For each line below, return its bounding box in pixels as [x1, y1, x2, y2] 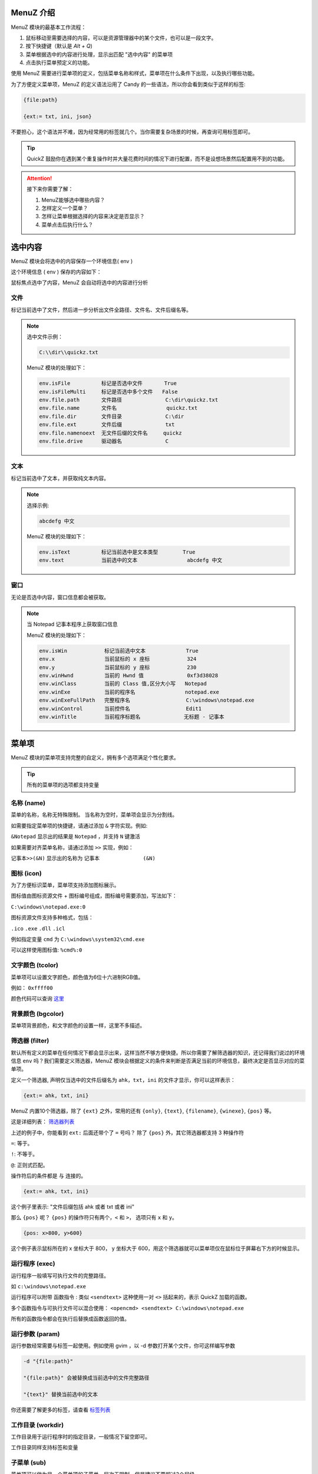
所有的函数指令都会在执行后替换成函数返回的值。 [11, 1315, 130, 1322]
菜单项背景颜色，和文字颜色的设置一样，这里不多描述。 [11, 1022, 145, 1029]
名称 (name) [11, 799, 46, 807]
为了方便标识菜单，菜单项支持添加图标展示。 [11, 881, 120, 889]
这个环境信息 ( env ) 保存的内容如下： [11, 268, 102, 275]
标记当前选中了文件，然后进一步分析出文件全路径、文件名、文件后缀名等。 [11, 306, 191, 313]
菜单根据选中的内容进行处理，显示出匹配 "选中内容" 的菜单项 [25, 51, 173, 58]
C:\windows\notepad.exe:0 [11, 903, 86, 910]
